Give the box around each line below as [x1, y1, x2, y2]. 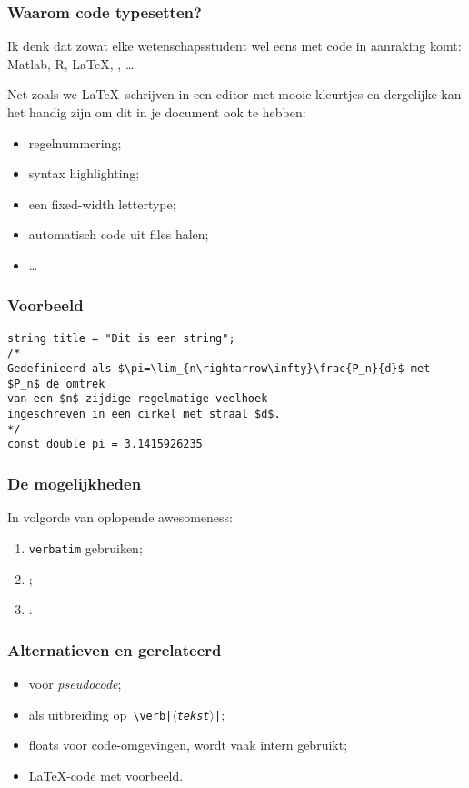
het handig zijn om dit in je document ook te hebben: [7, 103, 306, 121]
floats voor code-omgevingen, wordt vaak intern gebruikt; [28, 735, 348, 754]
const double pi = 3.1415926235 [7, 438, 203, 451]
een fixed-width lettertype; [28, 194, 176, 213]
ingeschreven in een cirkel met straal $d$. [7, 408, 281, 421]
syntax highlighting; [28, 164, 140, 183]
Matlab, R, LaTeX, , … [7, 54, 135, 73]
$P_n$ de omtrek [7, 377, 105, 390]
